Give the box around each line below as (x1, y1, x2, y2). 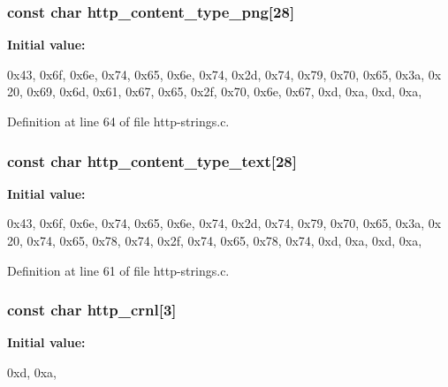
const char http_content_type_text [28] (7, 149, 297, 171)
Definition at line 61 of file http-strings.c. (7, 261, 230, 279)
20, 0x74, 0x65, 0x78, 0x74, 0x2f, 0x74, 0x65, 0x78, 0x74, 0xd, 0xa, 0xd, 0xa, (7, 231, 422, 249)
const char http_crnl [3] (7, 299, 177, 321)
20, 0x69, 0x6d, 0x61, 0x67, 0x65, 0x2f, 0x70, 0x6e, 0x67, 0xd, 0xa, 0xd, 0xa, (7, 82, 422, 101)
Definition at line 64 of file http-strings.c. (7, 112, 230, 130)
